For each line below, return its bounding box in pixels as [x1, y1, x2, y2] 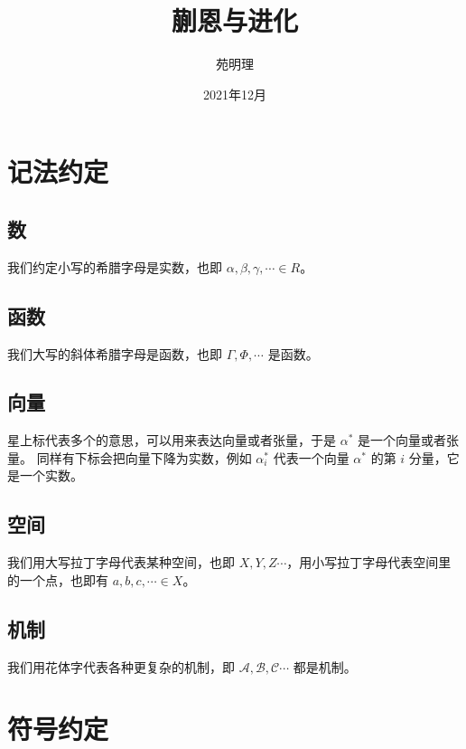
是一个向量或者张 [357, 431, 459, 450]
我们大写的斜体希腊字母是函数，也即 [7, 344, 222, 363]
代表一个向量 [273, 448, 349, 467]
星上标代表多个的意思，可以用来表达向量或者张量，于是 [7, 431, 336, 450]
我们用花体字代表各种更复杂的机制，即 [7, 657, 235, 676]
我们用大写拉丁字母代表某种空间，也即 [7, 553, 235, 572]
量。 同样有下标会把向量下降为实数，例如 [7, 448, 252, 467]
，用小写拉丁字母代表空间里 [286, 553, 452, 572]
